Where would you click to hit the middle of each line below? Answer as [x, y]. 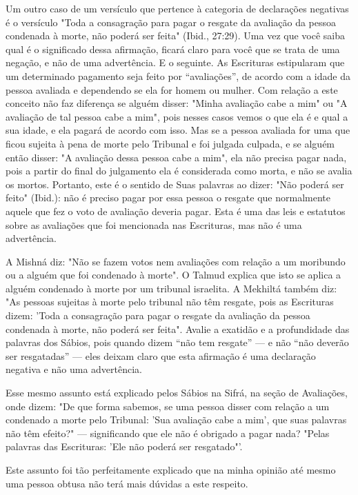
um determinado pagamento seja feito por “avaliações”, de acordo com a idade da [178, 75]
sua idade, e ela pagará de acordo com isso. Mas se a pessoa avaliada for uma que [178, 130]
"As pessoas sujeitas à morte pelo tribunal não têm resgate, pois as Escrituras [170, 302]
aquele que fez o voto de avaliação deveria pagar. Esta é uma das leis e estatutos [176, 211]
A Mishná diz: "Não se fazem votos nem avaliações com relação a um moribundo [176, 261]
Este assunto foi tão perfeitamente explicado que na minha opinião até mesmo [171, 469]
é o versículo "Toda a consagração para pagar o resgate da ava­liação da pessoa [171, 22]
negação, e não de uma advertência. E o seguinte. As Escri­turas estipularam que [175, 62]
